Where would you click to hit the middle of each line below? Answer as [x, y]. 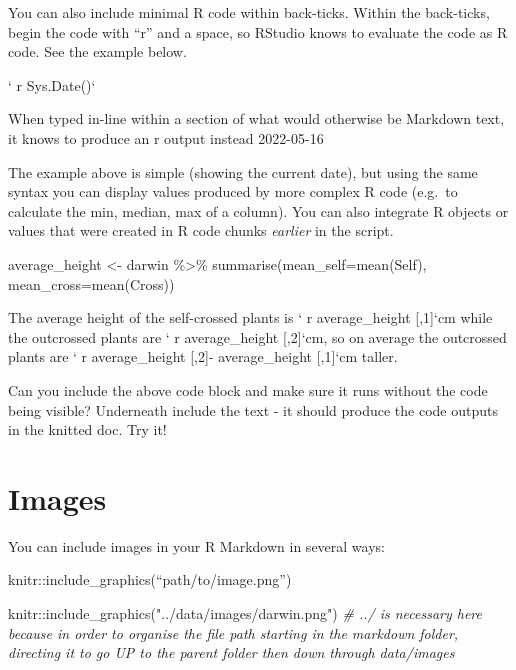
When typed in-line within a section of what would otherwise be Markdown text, [256, 118]
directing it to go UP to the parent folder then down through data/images [231, 652]
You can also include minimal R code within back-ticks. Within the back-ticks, [249, 12]
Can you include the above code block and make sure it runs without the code [248, 389]
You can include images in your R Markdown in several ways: [196, 545]
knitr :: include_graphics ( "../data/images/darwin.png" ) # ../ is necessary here [245, 613]
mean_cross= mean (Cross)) [91, 283]
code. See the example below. [97, 51]
